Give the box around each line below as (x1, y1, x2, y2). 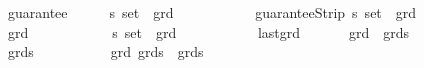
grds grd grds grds (7, 41, 204, 62)
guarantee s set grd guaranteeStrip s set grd (7, 2, 417, 22)
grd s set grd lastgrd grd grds (7, 21, 410, 42)
